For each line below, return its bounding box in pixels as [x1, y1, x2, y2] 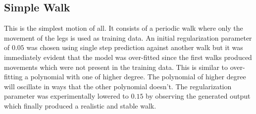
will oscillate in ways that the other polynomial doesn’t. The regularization [4, 81, 232, 91]
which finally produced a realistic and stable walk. [4, 100, 156, 111]
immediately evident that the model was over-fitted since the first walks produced [4, 52, 252, 62]
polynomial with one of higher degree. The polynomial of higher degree [30, 71, 246, 82]
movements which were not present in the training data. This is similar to [4, 61, 228, 72]
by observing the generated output [146, 91, 251, 101]
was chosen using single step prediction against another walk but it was [26, 42, 243, 53]
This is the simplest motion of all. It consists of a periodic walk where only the [4, 23, 243, 33]
